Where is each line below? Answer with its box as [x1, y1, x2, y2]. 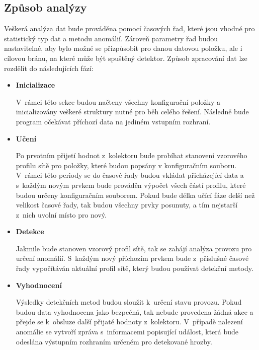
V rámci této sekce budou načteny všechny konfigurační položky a [16, 96, 221, 107]
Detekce [16, 226, 44, 237]
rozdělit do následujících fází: [4, 62, 94, 73]
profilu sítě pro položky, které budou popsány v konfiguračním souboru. [16, 160, 237, 170]
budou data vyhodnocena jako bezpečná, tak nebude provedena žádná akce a [16, 306, 253, 317]
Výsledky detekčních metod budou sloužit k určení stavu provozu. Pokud [16, 297, 242, 307]
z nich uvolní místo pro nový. [16, 209, 107, 220]
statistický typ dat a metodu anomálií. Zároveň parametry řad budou [4, 33, 218, 43]
